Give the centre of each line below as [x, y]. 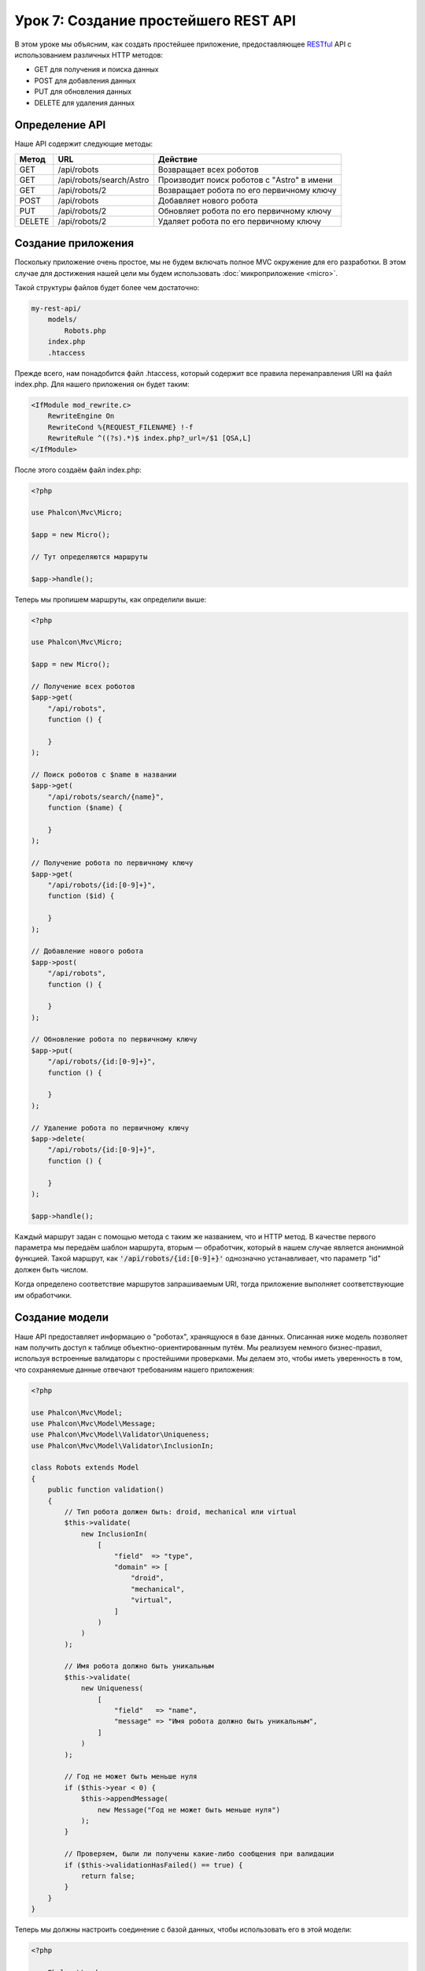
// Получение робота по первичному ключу [112, 863]
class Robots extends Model [85, 1468]
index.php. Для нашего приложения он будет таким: [102, 384]
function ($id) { [81, 896]
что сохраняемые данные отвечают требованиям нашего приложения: [135, 1369]
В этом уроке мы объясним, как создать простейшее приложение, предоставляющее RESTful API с [183, 44]
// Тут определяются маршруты [89, 557]
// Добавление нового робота [87, 951]
